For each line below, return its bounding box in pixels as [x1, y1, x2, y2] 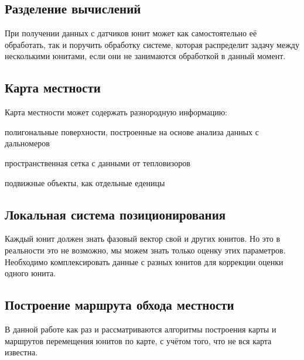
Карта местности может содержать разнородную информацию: [5, 106, 227, 118]
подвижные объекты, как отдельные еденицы [5, 176, 165, 188]
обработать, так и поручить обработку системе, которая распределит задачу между [5, 38, 299, 50]
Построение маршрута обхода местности [5, 296, 234, 314]
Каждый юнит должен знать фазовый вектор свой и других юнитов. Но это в [5, 232, 281, 245]
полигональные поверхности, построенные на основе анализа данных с [5, 125, 259, 138]
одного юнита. [5, 267, 56, 279]
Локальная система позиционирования [5, 205, 226, 223]
